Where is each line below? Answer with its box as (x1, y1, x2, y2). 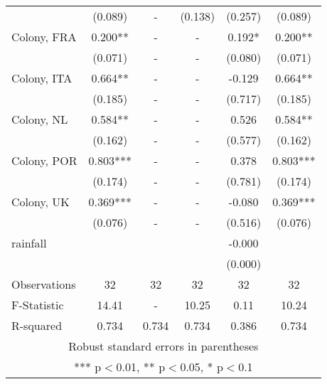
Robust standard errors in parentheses (68, 338, 259, 354)
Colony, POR (11, 152, 77, 169)
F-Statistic (11, 297, 64, 313)
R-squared (11, 317, 63, 334)
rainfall (11, 235, 47, 251)
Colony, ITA (11, 70, 73, 86)
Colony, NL (11, 111, 68, 127)
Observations (11, 276, 76, 292)
